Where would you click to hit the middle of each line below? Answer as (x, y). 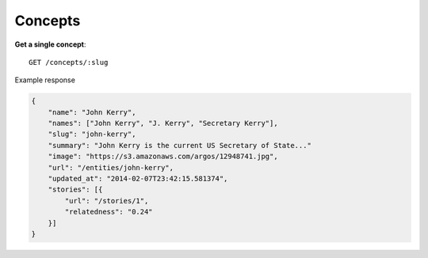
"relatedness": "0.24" (109, 212)
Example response (45, 80)
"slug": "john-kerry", (92, 134)
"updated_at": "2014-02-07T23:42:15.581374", (138, 179)
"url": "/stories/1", (107, 201)
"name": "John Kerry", (92, 112)
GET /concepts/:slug (69, 62)
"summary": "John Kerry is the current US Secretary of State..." (180, 145)
